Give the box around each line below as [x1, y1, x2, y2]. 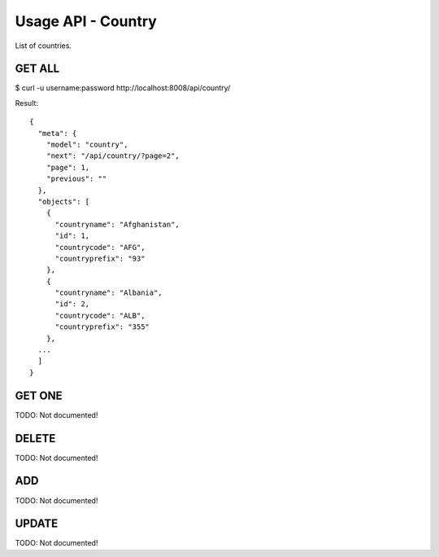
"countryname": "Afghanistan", [54, 220, 180, 229]
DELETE [15, 432, 56, 445]
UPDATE [15, 517, 59, 531]
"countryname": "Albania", [54, 288, 163, 297]
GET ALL [15, 62, 60, 76]
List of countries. [15, 41, 72, 50]
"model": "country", [46, 140, 128, 150]
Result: [15, 98, 38, 107]
